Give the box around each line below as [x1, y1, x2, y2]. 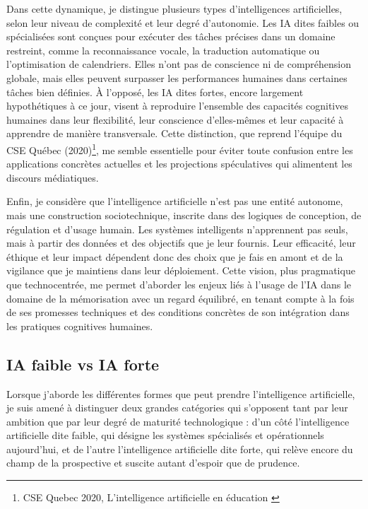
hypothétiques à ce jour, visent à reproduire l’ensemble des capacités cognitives [6, 98, 348, 113]
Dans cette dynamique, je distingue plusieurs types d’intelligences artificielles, [6, 1, 343, 16]
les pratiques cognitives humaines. [6, 318, 153, 333]
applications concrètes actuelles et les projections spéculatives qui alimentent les [6, 156, 352, 171]
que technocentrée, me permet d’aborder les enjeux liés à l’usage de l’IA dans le [6, 276, 352, 291]
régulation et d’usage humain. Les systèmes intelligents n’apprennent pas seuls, [6, 221, 348, 236]
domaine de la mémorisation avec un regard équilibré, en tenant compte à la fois [6, 291, 355, 305]
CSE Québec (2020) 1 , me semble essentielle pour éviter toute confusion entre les [6, 140, 353, 157]
